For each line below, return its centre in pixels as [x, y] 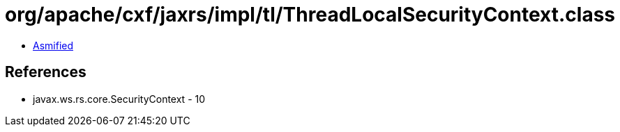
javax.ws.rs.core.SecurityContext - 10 [119, 99]
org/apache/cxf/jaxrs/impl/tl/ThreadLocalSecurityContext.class [310, 15]
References [46, 72]
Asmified [53, 45]
